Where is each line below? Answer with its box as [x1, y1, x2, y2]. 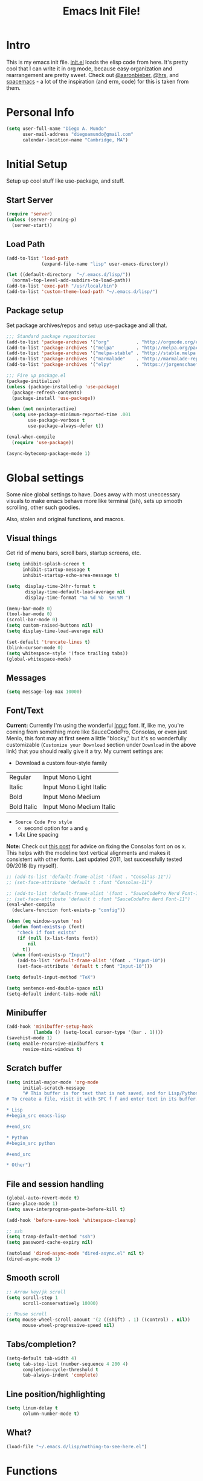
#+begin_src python [6, 1140, 56, 1146]
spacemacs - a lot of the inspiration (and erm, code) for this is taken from [6, 78, 189, 85]
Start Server [6, 195, 53, 205]
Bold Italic [9, 802, 37, 811]
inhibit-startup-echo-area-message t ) [22, 572, 120, 578]
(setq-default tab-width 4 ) [6, 1355, 77, 1361]
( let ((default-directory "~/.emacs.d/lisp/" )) [6, 272, 131, 278]
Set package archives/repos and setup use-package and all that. [6, 322, 167, 329]
